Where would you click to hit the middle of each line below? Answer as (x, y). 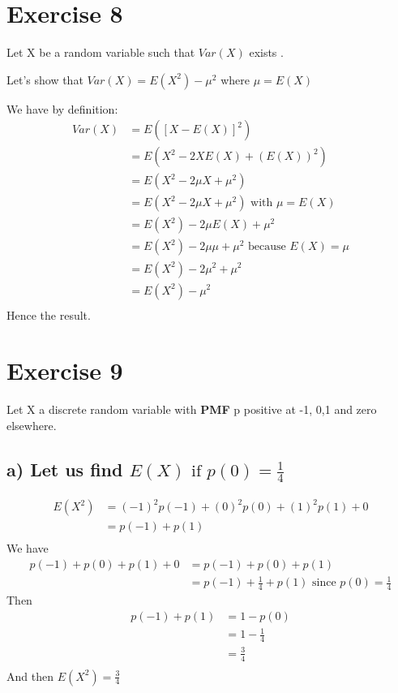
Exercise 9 (65, 370)
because (267, 247)
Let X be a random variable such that (101, 52)
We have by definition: (62, 108)
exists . (266, 52)
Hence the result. (49, 314)
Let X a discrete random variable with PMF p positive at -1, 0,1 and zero (192, 409)
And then (30, 676)
